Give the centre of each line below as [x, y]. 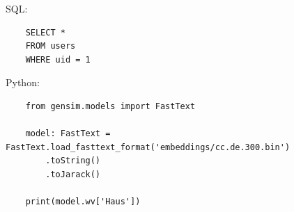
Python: [23, 82]
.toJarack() [73, 174]
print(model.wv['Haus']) [83, 202]
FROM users [51, 46]
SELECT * [45, 32]
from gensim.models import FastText [110, 106]
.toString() [73, 161]
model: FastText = [68, 134]
